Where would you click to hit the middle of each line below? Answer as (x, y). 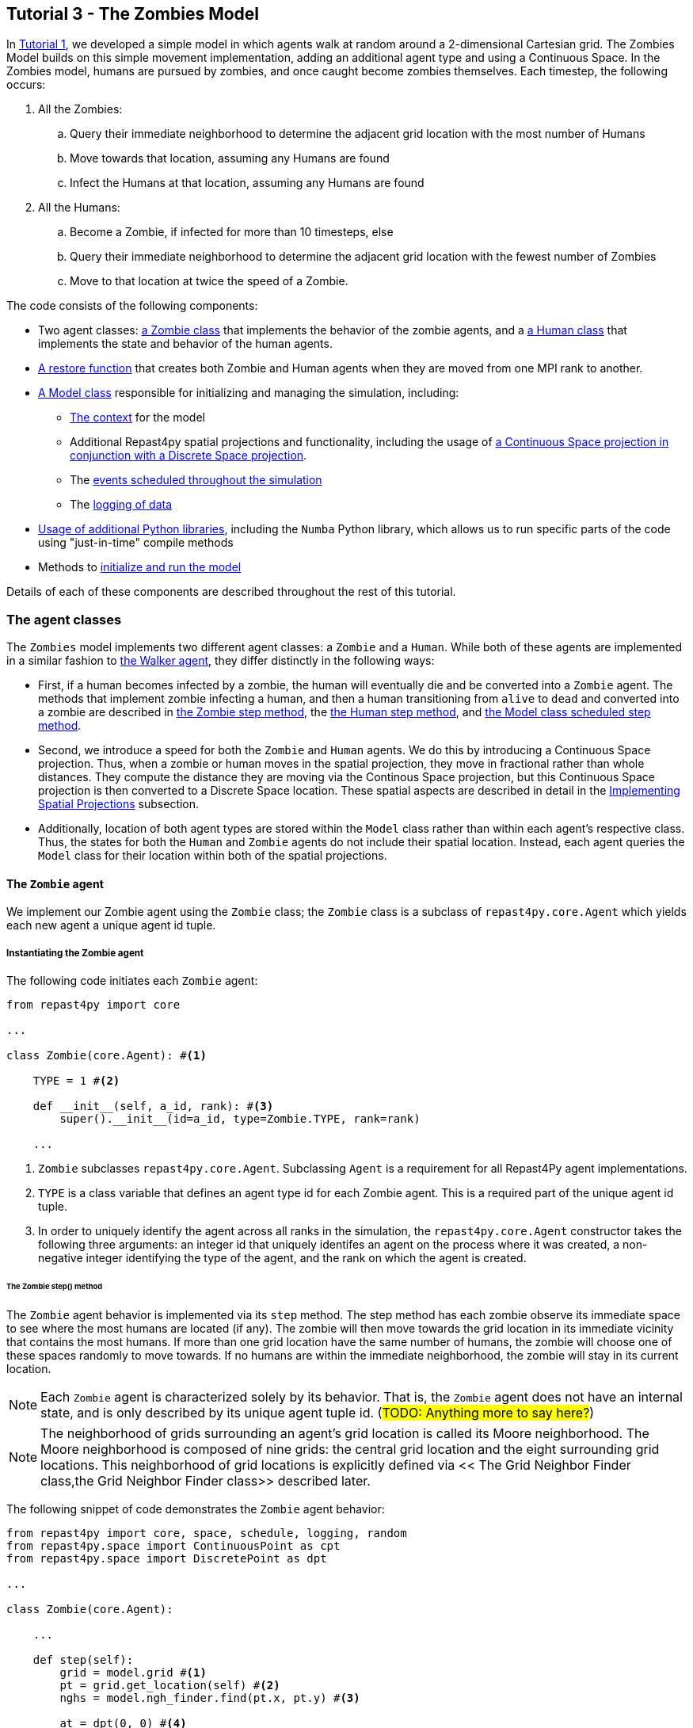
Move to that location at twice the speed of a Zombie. (209, 281)
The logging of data (121, 505)
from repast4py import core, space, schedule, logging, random (207, 1533)
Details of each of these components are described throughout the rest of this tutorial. (231, 592)
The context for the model (137, 418)
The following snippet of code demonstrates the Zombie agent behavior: (196, 1509)
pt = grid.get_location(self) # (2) (170, 1685)
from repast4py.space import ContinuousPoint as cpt (173, 1545)
